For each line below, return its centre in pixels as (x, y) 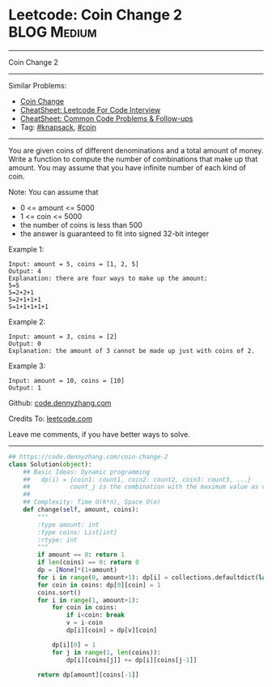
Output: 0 (25, 343)
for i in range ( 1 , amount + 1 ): (88, 600)
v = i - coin (85, 623)
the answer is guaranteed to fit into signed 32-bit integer (114, 234)
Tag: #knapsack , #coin (58, 127)
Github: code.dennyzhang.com (60, 402)
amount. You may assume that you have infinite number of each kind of (127, 167)
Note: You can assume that (53, 191)
